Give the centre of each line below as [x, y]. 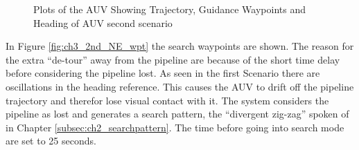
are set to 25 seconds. [51, 141]
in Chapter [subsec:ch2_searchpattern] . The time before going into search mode [175, 127]
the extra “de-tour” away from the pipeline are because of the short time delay [173, 59]
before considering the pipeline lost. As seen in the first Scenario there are [163, 73]
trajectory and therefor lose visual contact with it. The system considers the [167, 100]
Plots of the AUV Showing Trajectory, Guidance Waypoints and [169, 9]
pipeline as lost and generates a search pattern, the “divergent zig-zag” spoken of [177, 114]
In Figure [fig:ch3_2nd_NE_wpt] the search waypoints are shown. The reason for [180, 46]
